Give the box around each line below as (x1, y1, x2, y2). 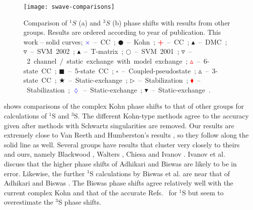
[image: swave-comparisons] (23, 3, 115, 10)
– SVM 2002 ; (30, 46, 75, 56)
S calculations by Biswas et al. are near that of (90, 168, 230, 178)
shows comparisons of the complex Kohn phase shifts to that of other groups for (4, 101, 244, 111)
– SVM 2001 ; (135, 46, 180, 56)
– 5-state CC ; (68, 65, 114, 75)
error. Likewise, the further (4, 168, 85, 178)
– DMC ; (198, 36, 227, 47)
